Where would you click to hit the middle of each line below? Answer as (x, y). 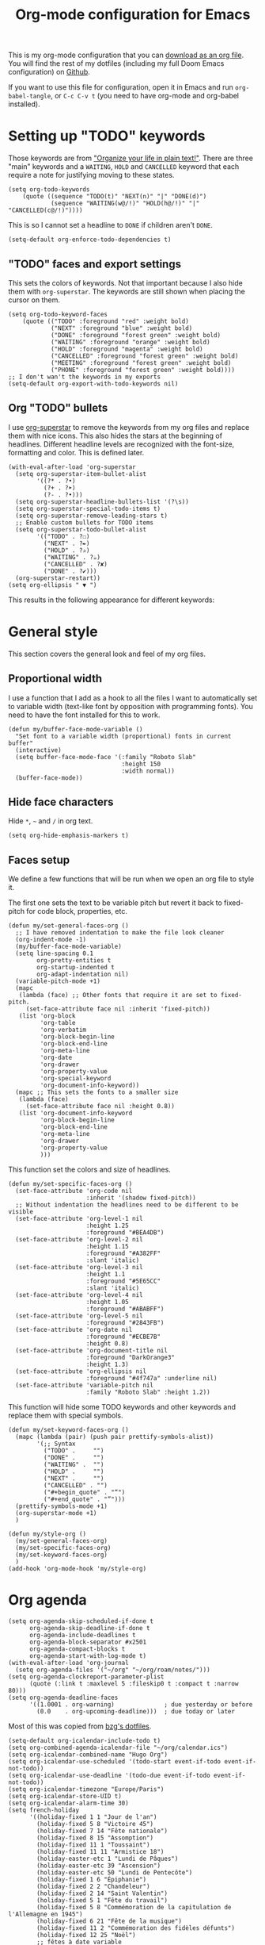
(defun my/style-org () (47, 1534)
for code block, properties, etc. (77, 911)
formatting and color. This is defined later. (76, 452)
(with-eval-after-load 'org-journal (68, 1663)
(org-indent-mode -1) (51, 940)
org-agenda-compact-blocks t (77, 1649)
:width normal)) (148, 771)
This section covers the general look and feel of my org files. (107, 654)
